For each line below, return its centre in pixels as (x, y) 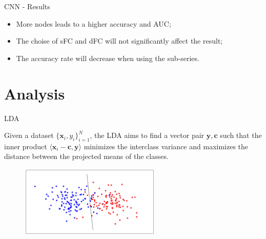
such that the (241, 135)
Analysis (35, 93)
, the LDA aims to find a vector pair (147, 135)
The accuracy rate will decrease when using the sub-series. (108, 58)
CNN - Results (27, 6)
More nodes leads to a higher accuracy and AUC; (94, 23)
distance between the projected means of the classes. (86, 156)
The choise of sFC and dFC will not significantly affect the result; (119, 41)
